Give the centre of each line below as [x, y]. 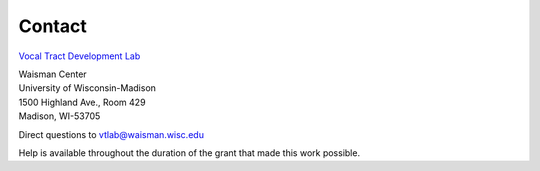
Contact [52, 26]
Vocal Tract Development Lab [79, 56]
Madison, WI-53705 [59, 116]
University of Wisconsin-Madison [87, 88]
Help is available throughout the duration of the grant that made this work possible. [189, 152]
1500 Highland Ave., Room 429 [82, 102]
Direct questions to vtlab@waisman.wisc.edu [111, 134]
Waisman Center [52, 74]
